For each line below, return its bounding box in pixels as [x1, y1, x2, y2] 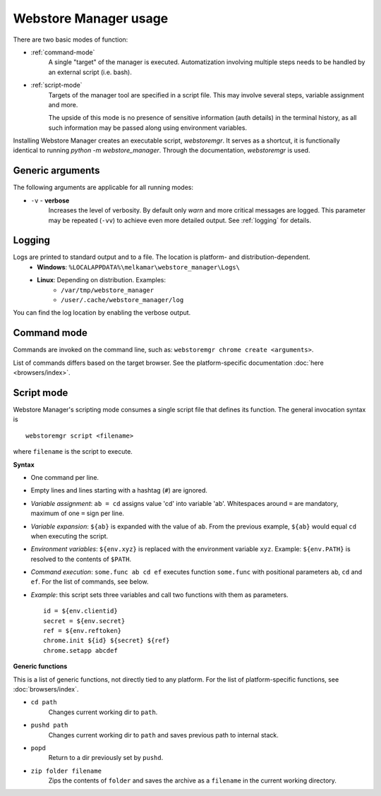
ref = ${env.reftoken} [43, 627, 122, 635]
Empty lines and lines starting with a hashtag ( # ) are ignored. [30, 486, 208, 495]
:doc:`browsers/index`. [13, 685, 79, 693]
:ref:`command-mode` [30, 48, 95, 56]
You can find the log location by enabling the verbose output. [13, 308, 191, 317]
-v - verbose [30, 196, 70, 205]
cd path [30, 699, 58, 706]
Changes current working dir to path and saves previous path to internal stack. [48, 730, 279, 739]
